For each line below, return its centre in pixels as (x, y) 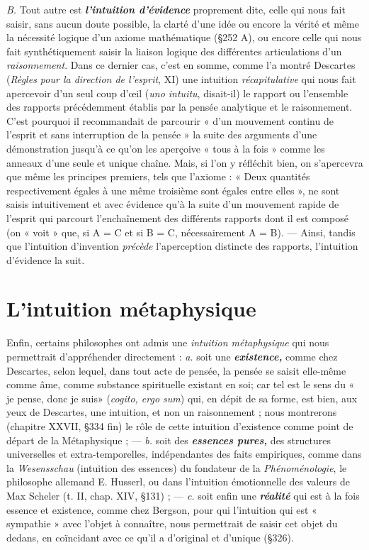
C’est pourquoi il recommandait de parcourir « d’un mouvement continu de (170, 120)
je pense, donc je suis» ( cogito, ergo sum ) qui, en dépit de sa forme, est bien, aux (182, 398)
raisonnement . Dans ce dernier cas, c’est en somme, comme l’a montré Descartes (181, 65)
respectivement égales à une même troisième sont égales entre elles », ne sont (173, 190)
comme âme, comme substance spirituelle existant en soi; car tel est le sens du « (181, 384)
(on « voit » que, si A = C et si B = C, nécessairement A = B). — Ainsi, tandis (181, 232)
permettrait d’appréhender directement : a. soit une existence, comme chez (172, 356)
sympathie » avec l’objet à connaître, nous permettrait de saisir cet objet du (172, 523)
